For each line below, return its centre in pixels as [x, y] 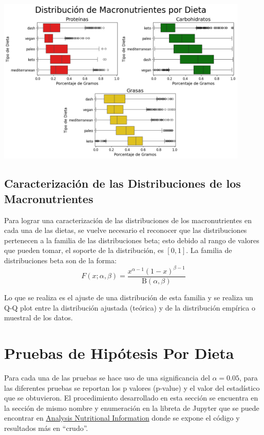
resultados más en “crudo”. [46, 428]
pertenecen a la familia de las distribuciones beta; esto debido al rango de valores [132, 240]
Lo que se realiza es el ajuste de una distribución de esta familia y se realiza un [129, 297]
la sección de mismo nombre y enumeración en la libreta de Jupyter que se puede [132, 407]
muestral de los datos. [39, 318]
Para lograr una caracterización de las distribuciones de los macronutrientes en [128, 220]
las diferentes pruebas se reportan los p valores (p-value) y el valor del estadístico [132, 387]
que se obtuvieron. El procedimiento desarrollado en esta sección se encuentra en [131, 398]
